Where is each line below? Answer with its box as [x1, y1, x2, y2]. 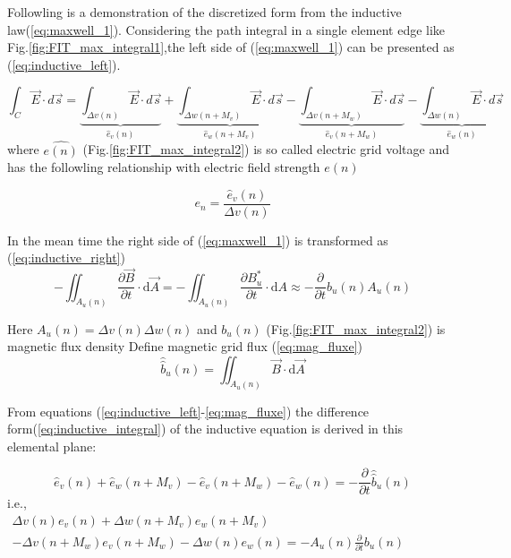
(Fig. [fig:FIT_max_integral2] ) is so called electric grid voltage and [82, 140, 449, 159]
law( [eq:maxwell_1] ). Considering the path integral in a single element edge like [7, 20, 446, 39]
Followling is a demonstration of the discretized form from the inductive [7, 3, 402, 21]
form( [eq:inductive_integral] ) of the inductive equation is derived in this [7, 419, 404, 438]
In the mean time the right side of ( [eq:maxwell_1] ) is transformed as [7, 230, 388, 249]
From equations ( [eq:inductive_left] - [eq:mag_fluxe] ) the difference [7, 401, 370, 420]
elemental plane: [7, 436, 97, 455]
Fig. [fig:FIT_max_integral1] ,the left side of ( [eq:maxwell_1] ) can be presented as [7, 38, 455, 56]
